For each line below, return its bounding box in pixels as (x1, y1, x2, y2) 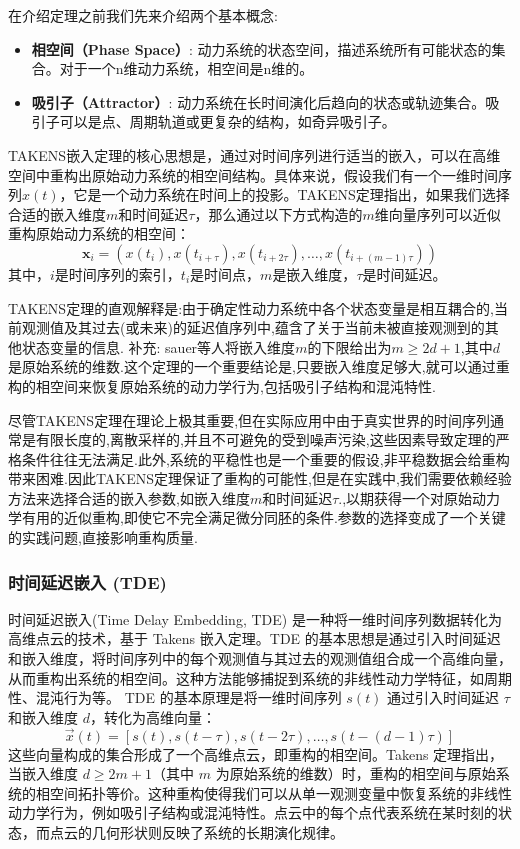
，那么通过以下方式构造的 (194, 203, 363, 224)
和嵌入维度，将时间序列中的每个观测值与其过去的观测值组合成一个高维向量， (8, 648, 512, 669)
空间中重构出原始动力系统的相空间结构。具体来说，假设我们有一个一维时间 (8, 164, 498, 185)
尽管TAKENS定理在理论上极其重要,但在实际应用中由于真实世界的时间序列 (8, 409, 491, 430)
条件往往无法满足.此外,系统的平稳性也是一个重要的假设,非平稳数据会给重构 (21, 448, 510, 469)
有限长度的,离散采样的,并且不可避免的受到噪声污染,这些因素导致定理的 (35, 429, 496, 450)
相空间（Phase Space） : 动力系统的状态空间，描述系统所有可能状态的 (31, 38, 492, 59)
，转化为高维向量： (89, 706, 216, 727)
